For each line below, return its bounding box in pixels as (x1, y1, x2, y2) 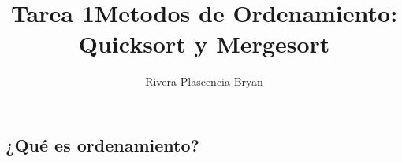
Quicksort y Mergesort (78, 28, 330, 60)
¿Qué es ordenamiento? (6, 132, 199, 156)
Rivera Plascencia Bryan (145, 73, 263, 90)
